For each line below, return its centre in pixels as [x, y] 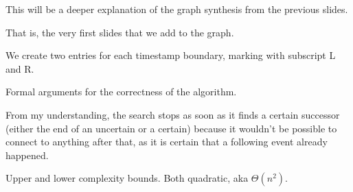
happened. [27, 155]
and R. [20, 68]
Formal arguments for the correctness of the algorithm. [121, 92]
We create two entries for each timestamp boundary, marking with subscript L [171, 55]
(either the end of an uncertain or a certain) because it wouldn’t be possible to [171, 128]
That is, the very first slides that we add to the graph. [120, 32]
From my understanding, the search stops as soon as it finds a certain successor [173, 114]
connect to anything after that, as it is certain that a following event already [167, 142]
